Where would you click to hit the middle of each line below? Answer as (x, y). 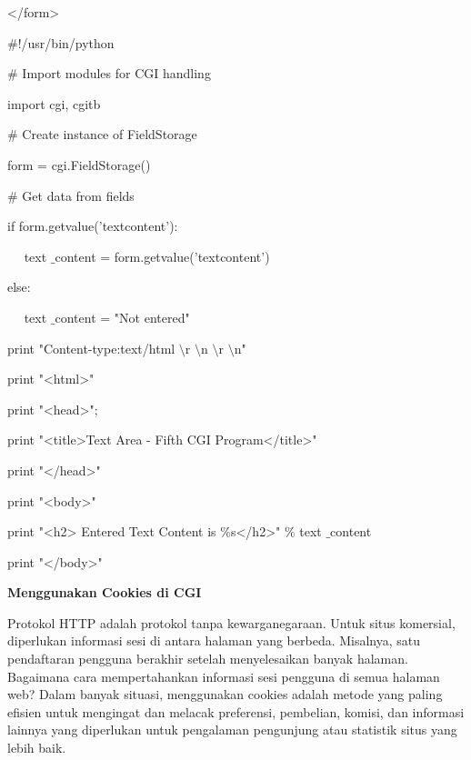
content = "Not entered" (122, 317)
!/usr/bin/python (66, 42)
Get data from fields (78, 195)
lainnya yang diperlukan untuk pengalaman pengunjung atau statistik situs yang (232, 730)
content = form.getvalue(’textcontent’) (162, 256)
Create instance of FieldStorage (110, 134)
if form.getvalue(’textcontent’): (93, 226)
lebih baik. (37, 748)
